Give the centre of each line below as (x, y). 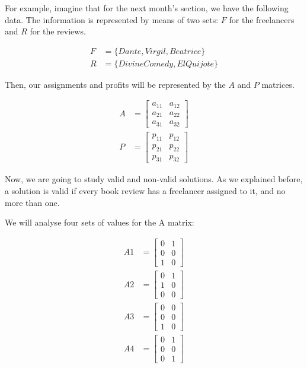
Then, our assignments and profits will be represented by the (115, 84)
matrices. (278, 84)
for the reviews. (58, 31)
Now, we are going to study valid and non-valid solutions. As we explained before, (154, 179)
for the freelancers (262, 19)
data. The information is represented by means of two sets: (112, 19)
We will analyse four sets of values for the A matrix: (100, 222)
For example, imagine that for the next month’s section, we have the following (147, 8)
